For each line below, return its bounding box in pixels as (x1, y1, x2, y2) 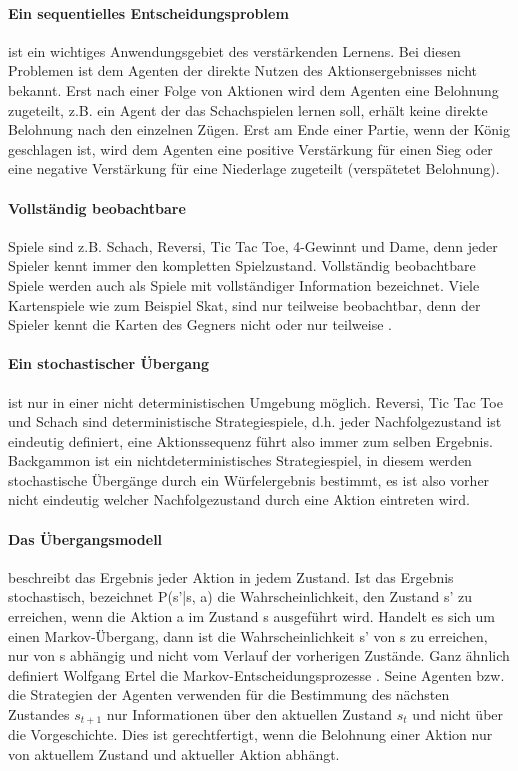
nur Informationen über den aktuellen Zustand (106, 704, 393, 725)
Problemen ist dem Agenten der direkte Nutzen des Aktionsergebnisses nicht (8, 60, 477, 81)
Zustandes (8, 704, 70, 725)
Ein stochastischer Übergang (8, 353, 210, 374)
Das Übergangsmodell (8, 528, 163, 549)
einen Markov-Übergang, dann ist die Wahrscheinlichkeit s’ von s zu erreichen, (8, 625, 488, 646)
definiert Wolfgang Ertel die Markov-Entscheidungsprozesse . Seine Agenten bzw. (8, 664, 505, 685)
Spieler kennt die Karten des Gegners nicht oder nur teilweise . (8, 314, 392, 335)
